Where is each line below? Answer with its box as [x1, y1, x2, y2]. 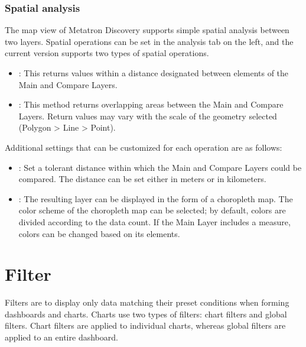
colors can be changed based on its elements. [18, 227, 180, 239]
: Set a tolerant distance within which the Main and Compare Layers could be [18, 161, 302, 173]
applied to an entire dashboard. [5, 331, 118, 343]
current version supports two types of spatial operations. [5, 47, 209, 59]
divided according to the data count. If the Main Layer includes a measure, [18, 215, 291, 228]
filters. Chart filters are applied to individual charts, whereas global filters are [5, 319, 286, 332]
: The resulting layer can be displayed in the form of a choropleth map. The [18, 192, 293, 205]
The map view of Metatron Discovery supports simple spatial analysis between [5, 24, 289, 36]
